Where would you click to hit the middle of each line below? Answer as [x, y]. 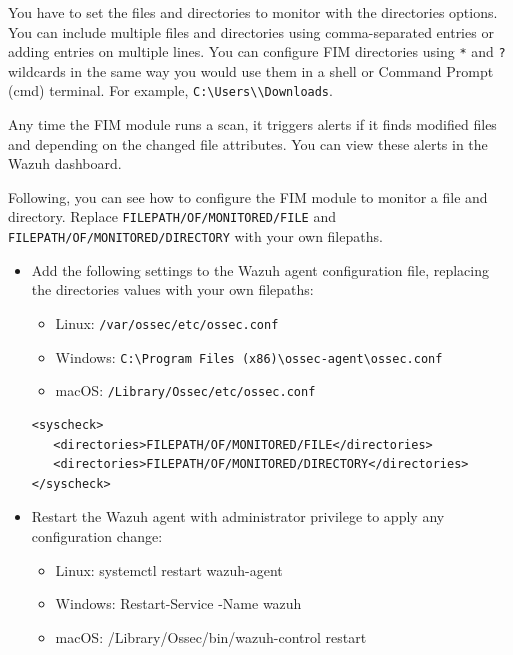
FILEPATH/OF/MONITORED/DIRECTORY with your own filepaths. [195, 236]
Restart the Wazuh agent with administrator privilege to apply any [238, 516]
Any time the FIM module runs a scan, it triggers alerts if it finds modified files [252, 124]
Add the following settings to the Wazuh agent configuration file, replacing [260, 269]
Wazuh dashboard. [65, 163]
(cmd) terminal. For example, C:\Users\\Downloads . [170, 90]
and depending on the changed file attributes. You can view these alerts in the [248, 143]
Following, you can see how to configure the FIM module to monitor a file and [248, 196]
